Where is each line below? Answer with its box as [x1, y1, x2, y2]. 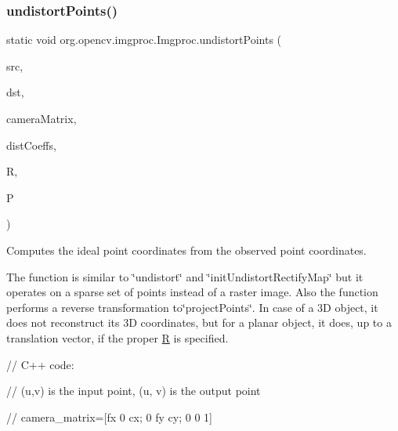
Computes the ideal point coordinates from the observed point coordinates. [6, 241, 367, 258]
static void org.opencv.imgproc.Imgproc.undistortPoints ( [6, 31, 282, 48]
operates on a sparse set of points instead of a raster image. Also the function [6, 284, 378, 300]
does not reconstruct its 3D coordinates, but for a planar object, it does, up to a [6, 314, 392, 331]
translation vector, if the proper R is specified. [6, 329, 229, 346]
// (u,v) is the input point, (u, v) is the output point [6, 382, 261, 399]
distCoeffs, [6, 136, 56, 153]
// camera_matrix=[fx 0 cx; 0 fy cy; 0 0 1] [6, 408, 212, 425]
